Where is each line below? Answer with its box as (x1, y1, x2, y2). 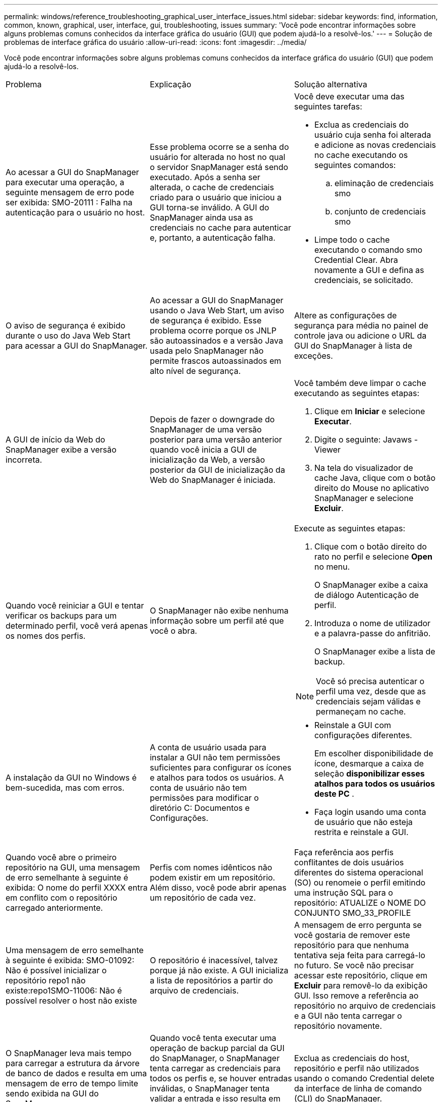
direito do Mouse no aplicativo (314, 483, 429, 493)
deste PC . (314, 789, 354, 799)
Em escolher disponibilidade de (314, 748, 433, 758)
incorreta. (6, 455, 42, 465)
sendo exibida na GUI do (6, 1088, 99, 1098)
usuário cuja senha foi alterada (314, 130, 431, 140)
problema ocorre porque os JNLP (149, 325, 277, 336)
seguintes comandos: (314, 160, 396, 170)
